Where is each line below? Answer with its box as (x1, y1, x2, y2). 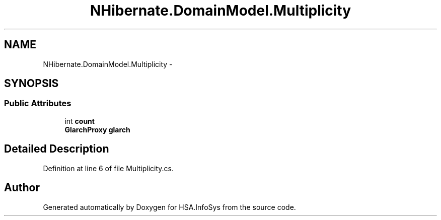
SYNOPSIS (4, 77, 59, 90)
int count (64, 116, 95, 125)
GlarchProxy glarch (64, 125, 130, 134)
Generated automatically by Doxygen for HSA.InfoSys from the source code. (43, 202, 296, 211)
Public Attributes (4, 98, 71, 109)
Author (4, 181, 40, 194)
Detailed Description (4, 142, 109, 156)
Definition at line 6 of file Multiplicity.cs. (43, 164, 174, 173)
